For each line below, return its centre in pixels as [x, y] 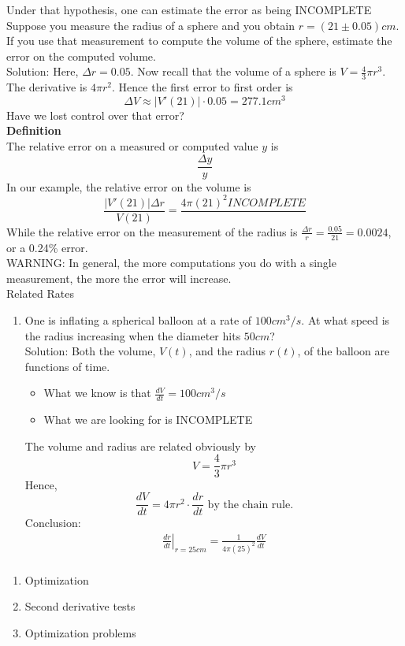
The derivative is [47, 87]
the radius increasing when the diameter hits [133, 335]
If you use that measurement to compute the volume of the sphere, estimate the [199, 41]
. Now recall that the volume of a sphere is [233, 71]
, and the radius [227, 351]
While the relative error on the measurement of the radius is [152, 231]
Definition [34, 130]
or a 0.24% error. [47, 247]
